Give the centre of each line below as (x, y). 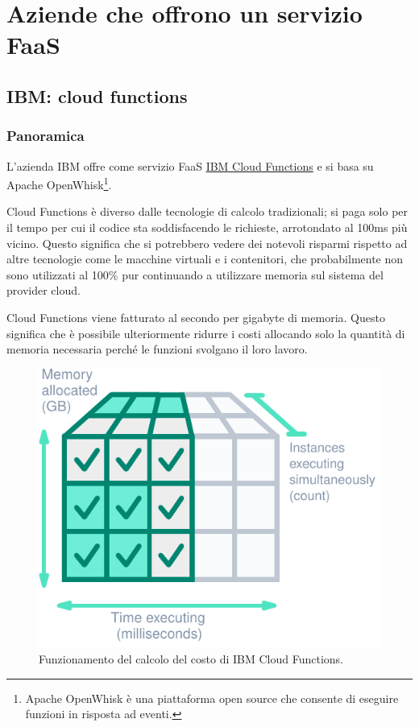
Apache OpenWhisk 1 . (59, 183)
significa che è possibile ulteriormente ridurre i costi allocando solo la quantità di (206, 333)
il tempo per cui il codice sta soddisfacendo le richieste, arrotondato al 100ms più (207, 227)
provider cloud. (44, 290)
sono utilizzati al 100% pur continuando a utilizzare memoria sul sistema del (195, 274)
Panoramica (46, 136)
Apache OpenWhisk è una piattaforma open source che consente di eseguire (212, 698)
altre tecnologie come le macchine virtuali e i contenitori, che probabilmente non (205, 259)
